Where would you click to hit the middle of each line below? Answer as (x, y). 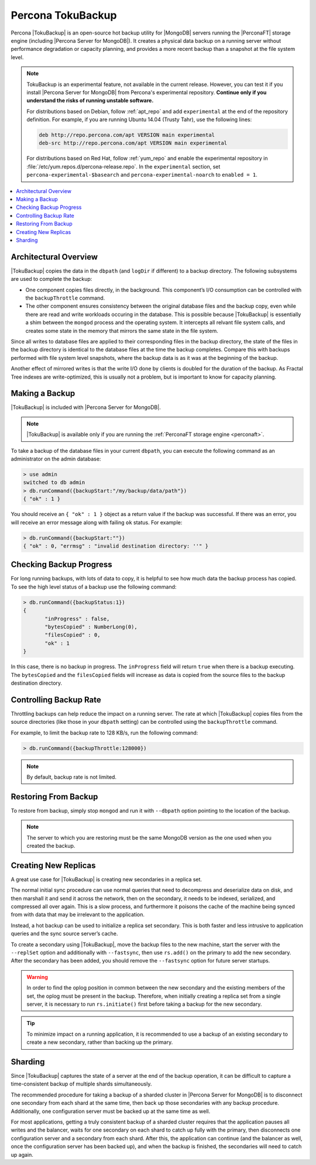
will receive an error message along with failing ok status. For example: (97, 522)
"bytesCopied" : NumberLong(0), (91, 627)
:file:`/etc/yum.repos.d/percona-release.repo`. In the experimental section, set (123, 166)
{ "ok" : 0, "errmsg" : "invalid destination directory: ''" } (116, 546)
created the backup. (51, 846)
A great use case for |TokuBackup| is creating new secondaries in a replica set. (106, 879)
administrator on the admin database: (56, 459)
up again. (22, 1154)
